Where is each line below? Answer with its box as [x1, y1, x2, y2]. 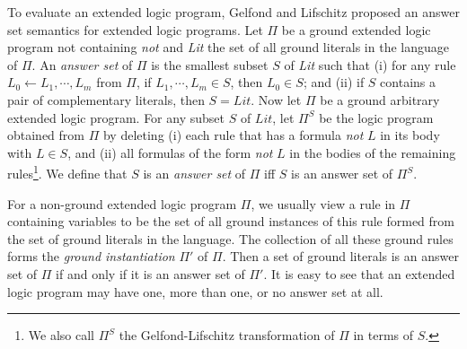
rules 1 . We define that [7, 161, 128, 182]
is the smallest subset [151, 55, 269, 74]
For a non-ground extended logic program [7, 194, 237, 213]
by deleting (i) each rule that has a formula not [102, 126, 364, 144]
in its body [380, 126, 440, 144]
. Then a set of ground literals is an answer [222, 247, 459, 266]
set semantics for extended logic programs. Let [7, 20, 263, 39]
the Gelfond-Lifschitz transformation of [119, 326, 335, 345]
